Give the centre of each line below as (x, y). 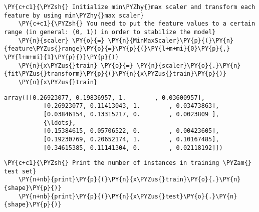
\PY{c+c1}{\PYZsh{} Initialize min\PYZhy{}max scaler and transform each (130, 7)
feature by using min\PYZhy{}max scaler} (74, 15)
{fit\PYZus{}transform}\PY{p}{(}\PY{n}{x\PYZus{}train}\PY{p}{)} (115, 74)
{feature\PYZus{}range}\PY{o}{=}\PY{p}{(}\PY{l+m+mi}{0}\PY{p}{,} (117, 49)
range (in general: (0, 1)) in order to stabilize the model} (110, 32)
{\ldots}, (60, 123)
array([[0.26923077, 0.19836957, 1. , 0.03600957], (104, 97)
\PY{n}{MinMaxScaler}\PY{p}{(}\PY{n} (171, 40)
